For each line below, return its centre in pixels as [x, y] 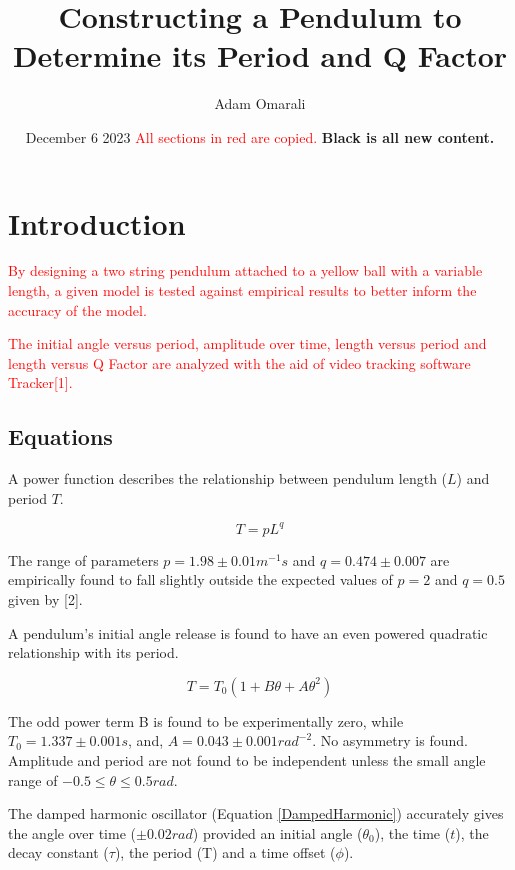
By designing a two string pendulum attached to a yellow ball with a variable [245, 270]
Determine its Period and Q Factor [260, 55]
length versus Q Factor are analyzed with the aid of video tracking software [239, 362]
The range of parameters [83, 559]
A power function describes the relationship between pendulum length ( [228, 478]
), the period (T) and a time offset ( [225, 852]
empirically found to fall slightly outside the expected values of [200, 579]
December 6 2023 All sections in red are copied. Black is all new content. [260, 136]
